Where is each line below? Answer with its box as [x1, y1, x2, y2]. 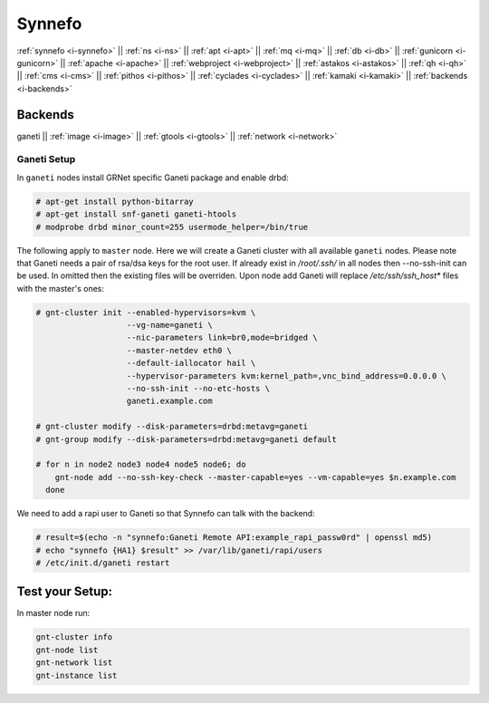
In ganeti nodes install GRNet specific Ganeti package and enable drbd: [16, 172, 289, 183]
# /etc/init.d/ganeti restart [35, 557, 170, 568]
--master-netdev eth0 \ [126, 345, 233, 355]
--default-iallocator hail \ [126, 358, 256, 369]
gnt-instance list [35, 670, 118, 680]
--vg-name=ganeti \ [126, 320, 213, 331]
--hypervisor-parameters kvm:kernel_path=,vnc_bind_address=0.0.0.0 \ [126, 371, 447, 380]
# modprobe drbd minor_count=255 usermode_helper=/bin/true [35, 222, 309, 232]
